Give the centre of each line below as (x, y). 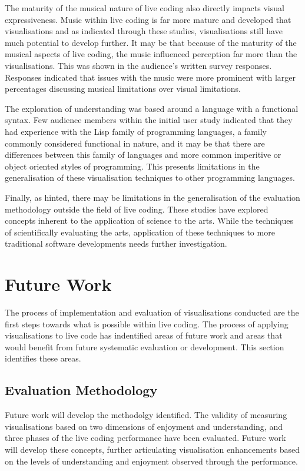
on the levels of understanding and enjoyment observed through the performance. (151, 461)
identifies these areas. (43, 358)
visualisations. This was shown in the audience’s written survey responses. (138, 65)
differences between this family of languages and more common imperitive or (143, 155)
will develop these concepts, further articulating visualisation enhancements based (152, 449)
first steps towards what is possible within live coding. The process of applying (147, 324)
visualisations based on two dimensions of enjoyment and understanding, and (144, 426)
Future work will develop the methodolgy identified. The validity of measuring (146, 415)
